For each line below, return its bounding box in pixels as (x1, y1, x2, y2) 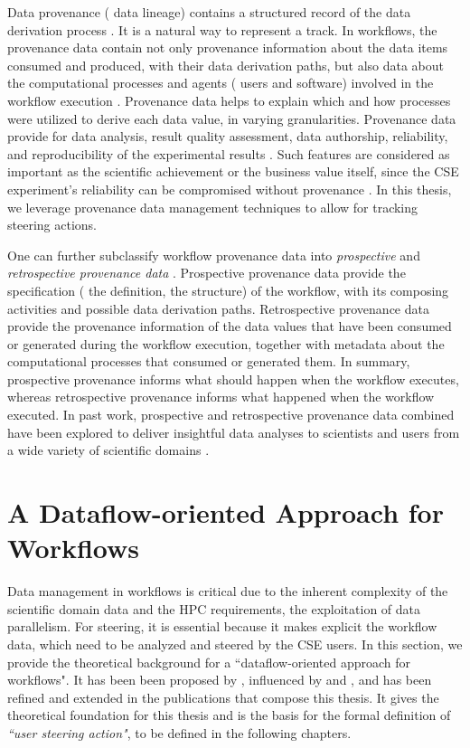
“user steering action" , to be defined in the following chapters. (7, 723, 352, 742)
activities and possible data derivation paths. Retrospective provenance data (7, 298, 429, 317)
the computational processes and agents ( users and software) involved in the (7, 73, 434, 92)
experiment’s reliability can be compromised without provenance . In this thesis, (7, 179, 452, 198)
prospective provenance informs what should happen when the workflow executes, (7, 369, 459, 388)
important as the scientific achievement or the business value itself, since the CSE (7, 162, 459, 181)
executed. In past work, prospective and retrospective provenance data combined (7, 405, 455, 424)
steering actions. (7, 215, 97, 234)
